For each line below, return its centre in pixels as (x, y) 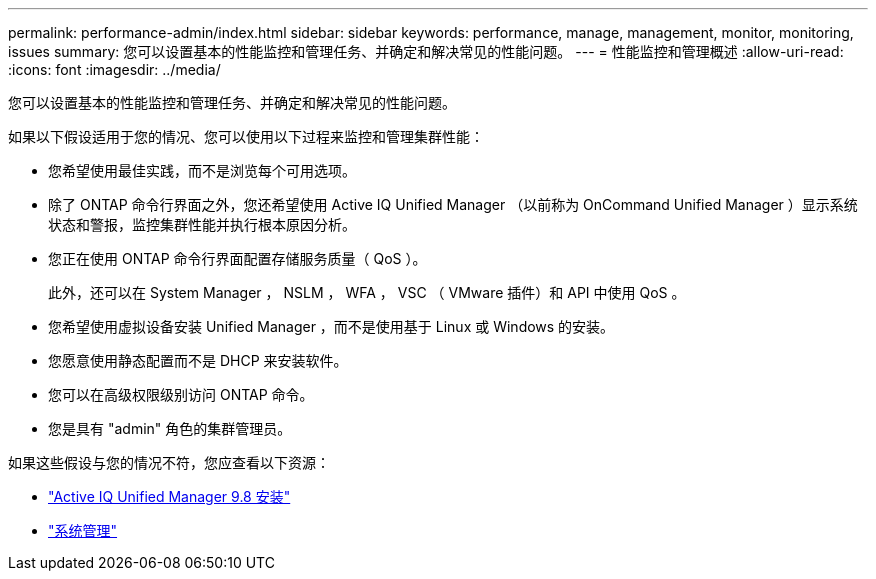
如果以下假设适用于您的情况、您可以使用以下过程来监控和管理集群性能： (246, 136)
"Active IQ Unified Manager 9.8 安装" (169, 496)
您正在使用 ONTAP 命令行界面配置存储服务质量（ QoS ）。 (237, 258)
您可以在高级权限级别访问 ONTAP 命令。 (181, 394)
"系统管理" (83, 530)
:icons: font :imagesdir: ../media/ (114, 69)
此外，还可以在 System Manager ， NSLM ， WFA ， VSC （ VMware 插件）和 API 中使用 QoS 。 (367, 292)
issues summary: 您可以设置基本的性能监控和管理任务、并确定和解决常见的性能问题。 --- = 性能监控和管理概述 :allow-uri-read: (426, 51)
